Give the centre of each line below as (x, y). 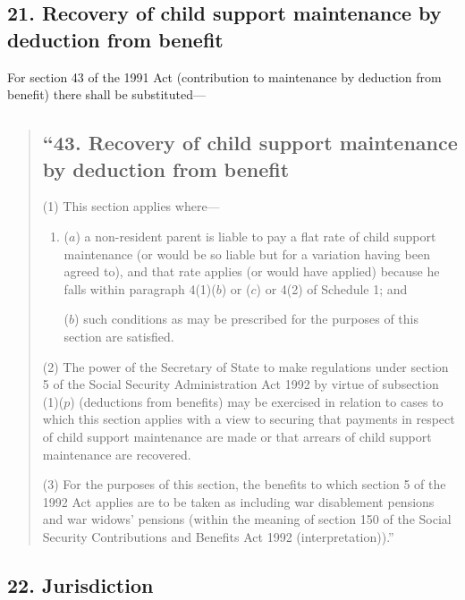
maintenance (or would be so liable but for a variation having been (247, 254)
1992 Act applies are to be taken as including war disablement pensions (238, 501)
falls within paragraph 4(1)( (140, 288)
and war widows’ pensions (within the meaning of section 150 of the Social (247, 519)
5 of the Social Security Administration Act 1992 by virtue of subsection (241, 384)
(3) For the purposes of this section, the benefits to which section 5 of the (244, 484)
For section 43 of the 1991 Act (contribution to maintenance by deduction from (224, 76)
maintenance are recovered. (117, 454)
